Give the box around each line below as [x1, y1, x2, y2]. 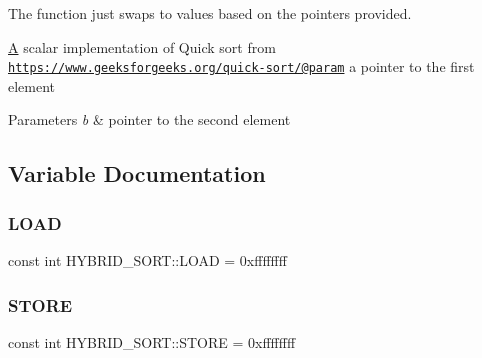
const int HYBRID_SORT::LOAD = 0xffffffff [8, 250, 287, 271]
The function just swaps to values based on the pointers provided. [8, 3, 412, 23]
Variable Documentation [8, 158, 266, 189]
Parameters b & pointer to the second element [8, 109, 291, 130]
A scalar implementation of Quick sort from [8, 36, 276, 57]
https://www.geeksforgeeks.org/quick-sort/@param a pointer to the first [8, 56, 475, 77]
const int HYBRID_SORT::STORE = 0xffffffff [8, 331, 296, 352]
